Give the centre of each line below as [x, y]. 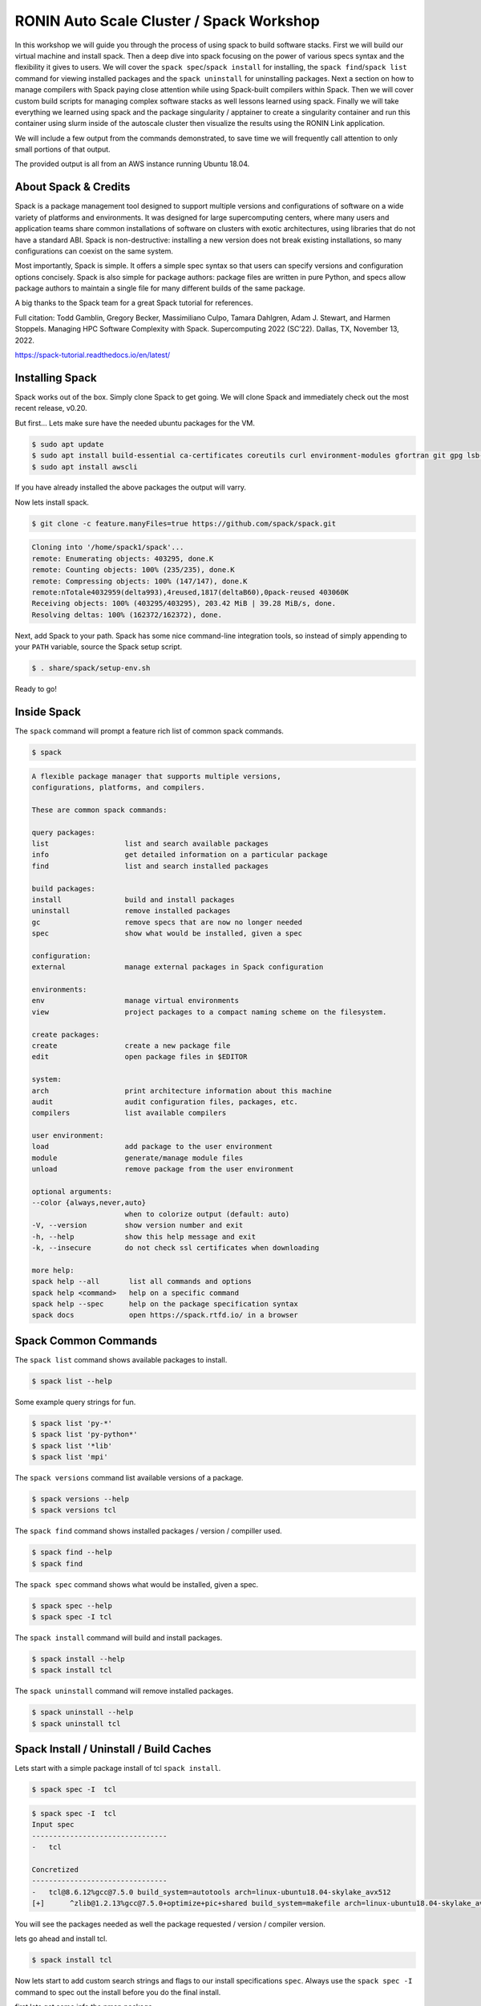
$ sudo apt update [68, 444]
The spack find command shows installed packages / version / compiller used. [148, 1531]
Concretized [55, 1869]
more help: [53, 1270]
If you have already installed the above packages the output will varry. [131, 487]
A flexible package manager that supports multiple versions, [156, 776]
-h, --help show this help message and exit [144, 1236]
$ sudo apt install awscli [85, 467]
